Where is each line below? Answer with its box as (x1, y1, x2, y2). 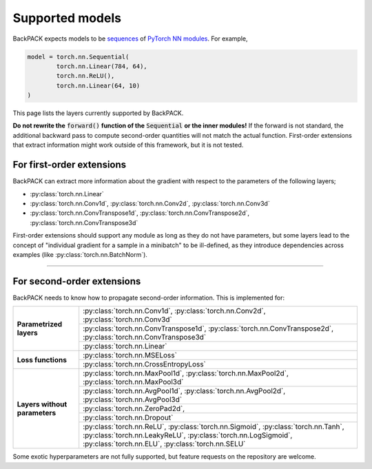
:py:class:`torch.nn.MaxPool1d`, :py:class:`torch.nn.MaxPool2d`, (83, 368, 289, 378)
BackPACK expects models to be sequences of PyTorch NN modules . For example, (12, 34, 248, 43)
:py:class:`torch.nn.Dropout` (83, 413, 174, 423)
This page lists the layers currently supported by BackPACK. (12, 109, 184, 117)
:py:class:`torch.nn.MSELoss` (83, 351, 177, 360)
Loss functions (17, 355, 67, 364)
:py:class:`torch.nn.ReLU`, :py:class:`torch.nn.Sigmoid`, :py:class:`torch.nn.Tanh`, (83, 422, 344, 432)
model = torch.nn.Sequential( (27, 52, 130, 61)
